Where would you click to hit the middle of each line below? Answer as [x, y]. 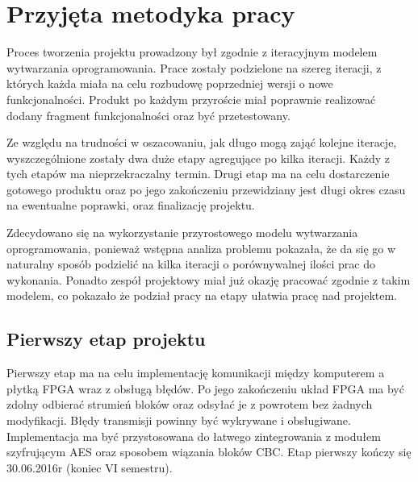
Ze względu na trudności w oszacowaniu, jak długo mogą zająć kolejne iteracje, [202, 142]
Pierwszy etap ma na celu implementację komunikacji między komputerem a [196, 373]
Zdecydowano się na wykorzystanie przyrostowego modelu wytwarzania [182, 233]
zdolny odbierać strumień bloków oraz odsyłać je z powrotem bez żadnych [190, 404]
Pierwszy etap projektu [106, 339]
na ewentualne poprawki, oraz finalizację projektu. [131, 205]
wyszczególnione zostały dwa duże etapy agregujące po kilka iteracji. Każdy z [199, 158]
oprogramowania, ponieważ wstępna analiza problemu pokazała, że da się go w [201, 248]
